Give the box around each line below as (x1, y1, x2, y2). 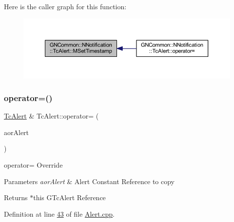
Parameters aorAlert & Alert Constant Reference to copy (4, 176, 175, 186)
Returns (4, 192, 28, 203)
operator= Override (4, 160, 63, 170)
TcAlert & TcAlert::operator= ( (4, 111, 99, 121)
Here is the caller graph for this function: (4, 1, 127, 11)
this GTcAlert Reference (33, 192, 106, 203)
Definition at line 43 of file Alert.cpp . (4, 208, 115, 219)
